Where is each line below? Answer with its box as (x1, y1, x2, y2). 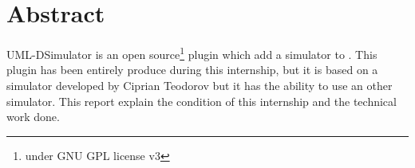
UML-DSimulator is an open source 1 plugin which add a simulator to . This (6, 44, 377, 62)
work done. (6, 108, 60, 125)
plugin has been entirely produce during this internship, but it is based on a (6, 61, 378, 78)
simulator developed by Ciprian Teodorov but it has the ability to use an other (6, 76, 393, 93)
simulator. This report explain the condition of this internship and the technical (6, 92, 397, 109)
